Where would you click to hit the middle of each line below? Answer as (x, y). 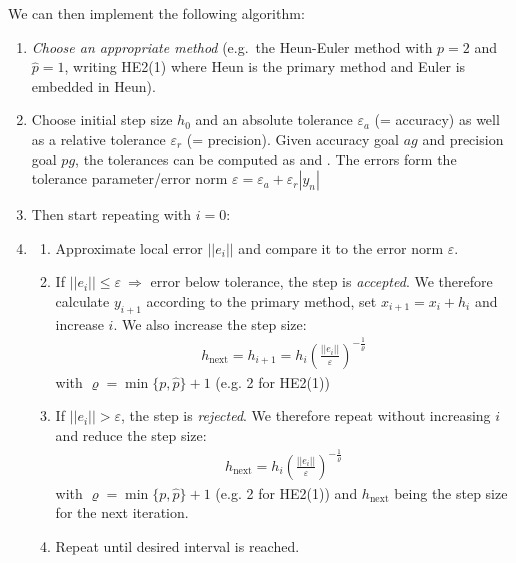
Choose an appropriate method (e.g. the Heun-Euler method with (232, 46)
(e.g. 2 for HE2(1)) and (286, 492)
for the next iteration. (122, 512)
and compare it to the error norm (341, 247)
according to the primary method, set (261, 300)
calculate (82, 300)
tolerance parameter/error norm (129, 178)
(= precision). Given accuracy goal (292, 138)
